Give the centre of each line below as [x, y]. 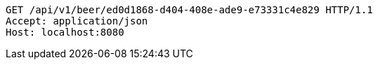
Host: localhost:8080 [65, 32]
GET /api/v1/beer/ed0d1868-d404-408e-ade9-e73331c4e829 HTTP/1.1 [189, 10]
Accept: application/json [77, 21]
